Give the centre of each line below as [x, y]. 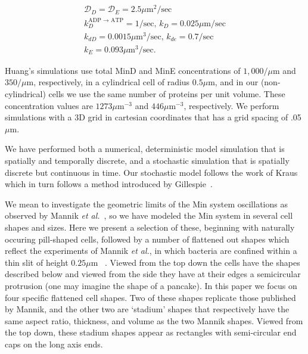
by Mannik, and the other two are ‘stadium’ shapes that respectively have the [147, 309]
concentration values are [49, 105]
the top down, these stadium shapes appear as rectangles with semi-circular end [151, 332]
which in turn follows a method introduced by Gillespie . [109, 184]
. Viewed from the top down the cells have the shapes [203, 262]
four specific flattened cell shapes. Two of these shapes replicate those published [150, 297]
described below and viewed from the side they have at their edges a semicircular [153, 274]
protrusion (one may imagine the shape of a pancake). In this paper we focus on [151, 285]
